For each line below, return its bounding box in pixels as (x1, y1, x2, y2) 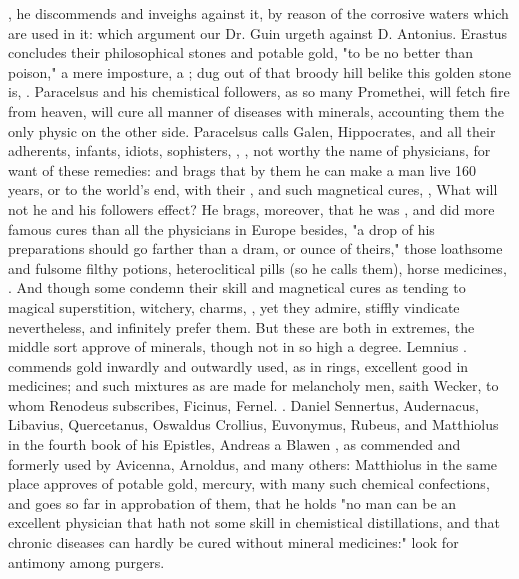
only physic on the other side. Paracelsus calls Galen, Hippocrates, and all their (8, 120, 496, 141)
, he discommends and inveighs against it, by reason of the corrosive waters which (8, 3, 509, 23)
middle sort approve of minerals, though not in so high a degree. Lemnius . (8, 336, 467, 357)
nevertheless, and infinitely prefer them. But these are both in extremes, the (8, 316, 475, 337)
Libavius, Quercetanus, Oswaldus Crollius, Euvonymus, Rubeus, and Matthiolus (8, 414, 499, 435)
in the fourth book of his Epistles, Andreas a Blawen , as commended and (8, 434, 461, 455)
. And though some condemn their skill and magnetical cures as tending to (8, 277, 466, 298)
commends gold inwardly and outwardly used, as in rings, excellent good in (8, 355, 469, 376)
